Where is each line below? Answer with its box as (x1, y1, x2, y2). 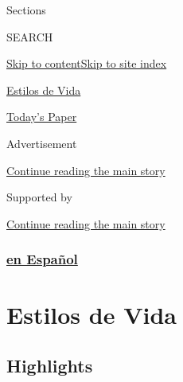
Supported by (6, 189, 72, 205)
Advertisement (6, 134, 77, 151)
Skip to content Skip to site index (6, 55, 167, 72)
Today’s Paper (6, 108, 77, 125)
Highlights (6, 353, 93, 377)
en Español (6, 249, 78, 269)
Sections (6, 2, 46, 18)
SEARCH (6, 28, 53, 45)
